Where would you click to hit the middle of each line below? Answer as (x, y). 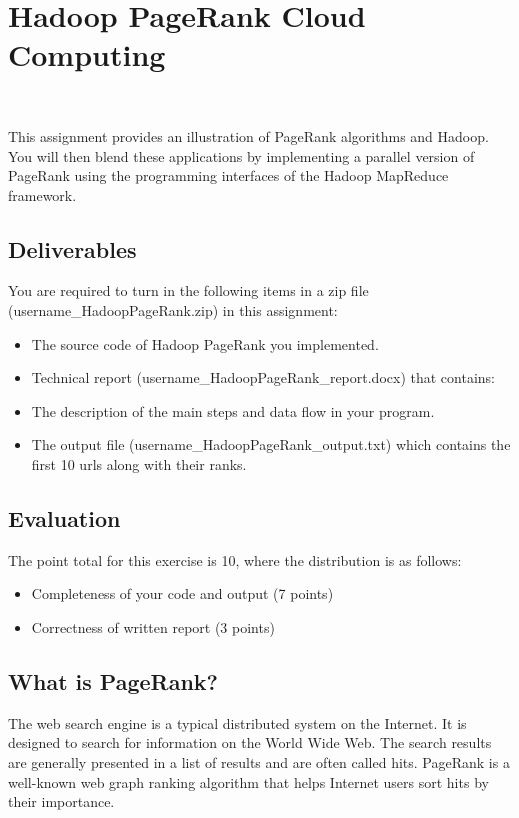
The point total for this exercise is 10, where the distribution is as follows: (235, 559)
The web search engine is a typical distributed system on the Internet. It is (237, 722)
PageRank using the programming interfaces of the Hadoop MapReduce (228, 175)
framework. (42, 194)
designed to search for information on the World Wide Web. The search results (250, 742)
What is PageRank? (113, 681)
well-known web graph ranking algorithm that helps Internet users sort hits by (248, 781)
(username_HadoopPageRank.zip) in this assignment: (173, 310)
